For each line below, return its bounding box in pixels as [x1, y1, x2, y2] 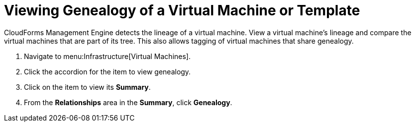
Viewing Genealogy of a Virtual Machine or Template [4, 2, 360, 19]
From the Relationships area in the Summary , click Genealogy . [24, 98, 232, 107]
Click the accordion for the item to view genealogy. [24, 67, 191, 76]
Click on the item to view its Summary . [24, 82, 151, 91]
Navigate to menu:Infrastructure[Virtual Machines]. [24, 52, 191, 61]
